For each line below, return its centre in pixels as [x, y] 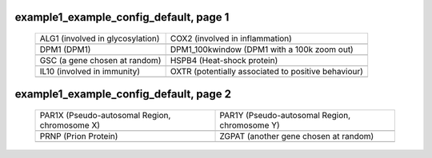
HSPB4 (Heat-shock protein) [224, 61]
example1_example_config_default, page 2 [123, 95]
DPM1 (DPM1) [65, 49]
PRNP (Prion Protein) [79, 136]
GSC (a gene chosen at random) [100, 61]
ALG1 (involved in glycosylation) [100, 38]
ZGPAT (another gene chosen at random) [297, 136]
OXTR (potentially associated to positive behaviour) [267, 72]
